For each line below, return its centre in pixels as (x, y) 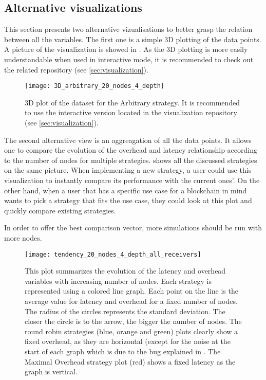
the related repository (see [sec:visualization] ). (76, 69)
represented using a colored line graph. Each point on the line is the (131, 291)
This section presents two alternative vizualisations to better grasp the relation (128, 29)
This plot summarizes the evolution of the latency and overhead (125, 271)
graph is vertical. (51, 372)
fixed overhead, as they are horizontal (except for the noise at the (128, 341)
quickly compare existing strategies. (60, 210)
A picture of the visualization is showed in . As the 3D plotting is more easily (126, 49)
